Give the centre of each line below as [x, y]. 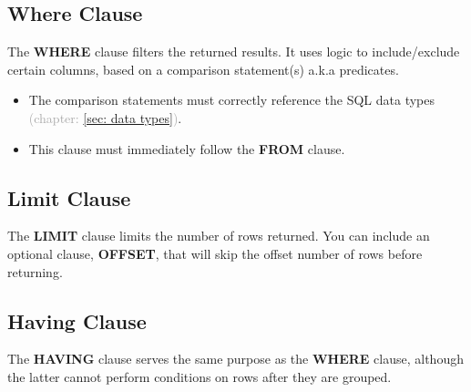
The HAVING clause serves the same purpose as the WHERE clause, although [235, 359]
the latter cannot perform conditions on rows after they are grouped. [200, 376]
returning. [35, 271]
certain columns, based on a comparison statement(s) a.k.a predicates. [203, 69]
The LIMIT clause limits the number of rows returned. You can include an [219, 236]
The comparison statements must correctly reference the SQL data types [232, 100]
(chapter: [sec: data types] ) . [105, 117]
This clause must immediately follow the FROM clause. [187, 148]
